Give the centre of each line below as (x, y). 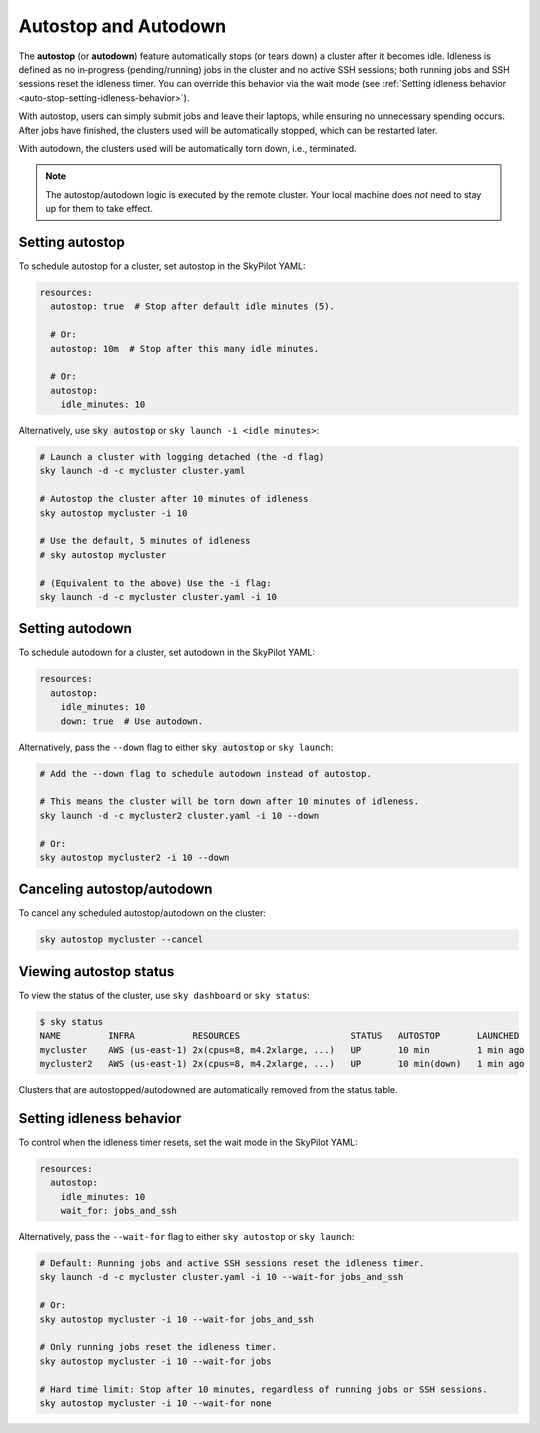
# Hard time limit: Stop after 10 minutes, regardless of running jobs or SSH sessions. (264, 1389)
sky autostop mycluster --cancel (121, 939)
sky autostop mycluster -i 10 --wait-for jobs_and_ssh (176, 1319)
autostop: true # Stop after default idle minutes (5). (192, 306)
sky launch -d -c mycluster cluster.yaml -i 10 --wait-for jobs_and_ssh (221, 1277)
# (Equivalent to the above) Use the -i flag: (155, 583)
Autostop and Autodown (122, 26)
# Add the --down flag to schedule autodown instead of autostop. (205, 773)
